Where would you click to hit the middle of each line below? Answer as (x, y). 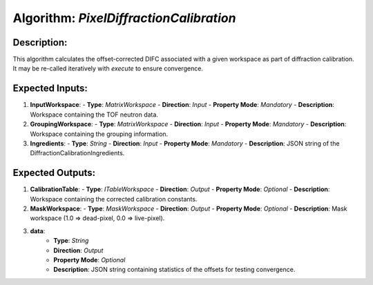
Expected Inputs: (50, 89)
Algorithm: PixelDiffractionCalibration (124, 18)
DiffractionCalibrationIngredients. (77, 153)
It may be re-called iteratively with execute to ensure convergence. (108, 68)
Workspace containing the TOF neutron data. (94, 115)
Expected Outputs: (54, 173)
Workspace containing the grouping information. (99, 134)
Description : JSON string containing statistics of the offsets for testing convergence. (174, 270)
